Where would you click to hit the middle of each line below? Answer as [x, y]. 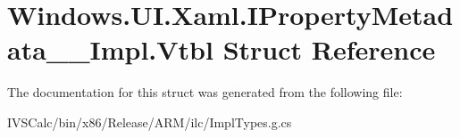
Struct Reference [329, 49]
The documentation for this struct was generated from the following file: [205, 92]
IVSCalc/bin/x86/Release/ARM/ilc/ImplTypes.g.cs [150, 122]
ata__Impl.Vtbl [110, 49]
